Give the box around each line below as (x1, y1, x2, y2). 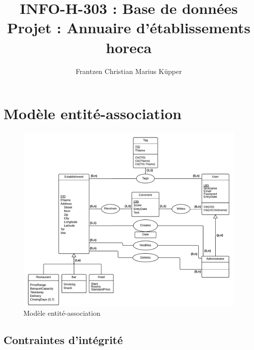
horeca (106, 37, 152, 57)
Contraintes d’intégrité (3, 332, 123, 348)
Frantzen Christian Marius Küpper (76, 66, 182, 76)
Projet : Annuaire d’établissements (7, 17, 251, 38)
